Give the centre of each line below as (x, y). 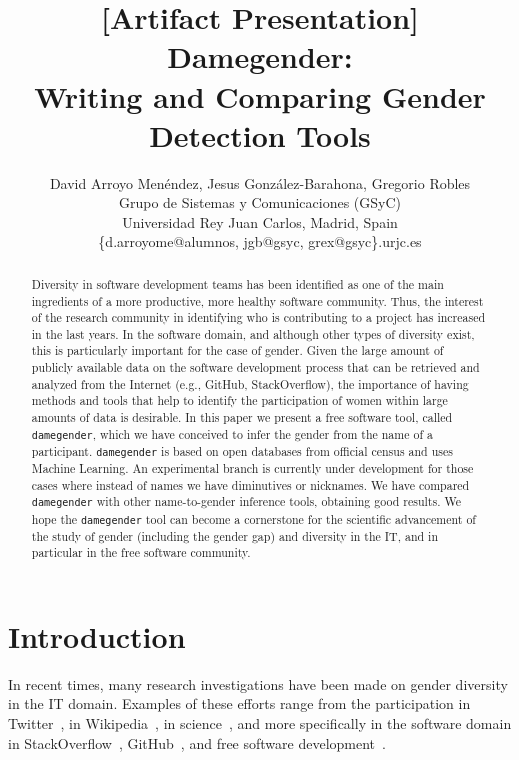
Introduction (97, 635)
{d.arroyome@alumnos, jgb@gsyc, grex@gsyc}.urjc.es (260, 241)
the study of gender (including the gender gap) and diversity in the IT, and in (235, 535)
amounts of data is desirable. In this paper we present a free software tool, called (242, 417)
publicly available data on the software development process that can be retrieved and (255, 367)
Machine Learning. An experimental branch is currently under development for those (252, 468)
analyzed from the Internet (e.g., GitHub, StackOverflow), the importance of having (250, 383)
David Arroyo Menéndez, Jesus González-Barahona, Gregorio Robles (260, 182)
